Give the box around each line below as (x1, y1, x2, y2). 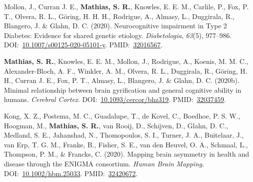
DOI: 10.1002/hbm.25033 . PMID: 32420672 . (4, 168, 138, 178)
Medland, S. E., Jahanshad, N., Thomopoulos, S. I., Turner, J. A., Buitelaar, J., (4, 130, 244, 140)
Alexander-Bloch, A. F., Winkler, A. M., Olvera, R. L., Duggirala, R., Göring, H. (4, 65, 248, 76)
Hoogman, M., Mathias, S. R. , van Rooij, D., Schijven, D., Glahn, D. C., (4, 120, 228, 130)
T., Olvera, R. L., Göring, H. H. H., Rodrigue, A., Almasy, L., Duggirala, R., (4, 11, 234, 21)
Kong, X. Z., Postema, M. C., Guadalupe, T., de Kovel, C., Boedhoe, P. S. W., (4, 110, 240, 121)
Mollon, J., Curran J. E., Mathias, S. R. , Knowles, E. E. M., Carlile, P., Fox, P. (4, 1, 249, 11)
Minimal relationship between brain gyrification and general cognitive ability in (4, 84, 242, 95)
